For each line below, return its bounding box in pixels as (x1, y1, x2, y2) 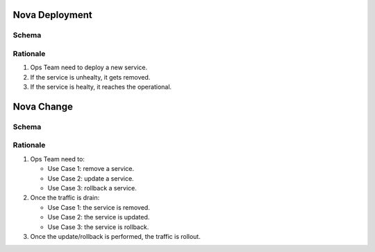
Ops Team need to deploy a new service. (30, 63, 148, 72)
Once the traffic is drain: (30, 194, 100, 202)
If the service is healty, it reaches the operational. (30, 83, 172, 91)
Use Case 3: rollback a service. (47, 184, 137, 192)
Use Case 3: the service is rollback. (47, 222, 149, 231)
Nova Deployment (12, 9, 93, 21)
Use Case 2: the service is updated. (47, 213, 150, 222)
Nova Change (12, 100, 73, 112)
